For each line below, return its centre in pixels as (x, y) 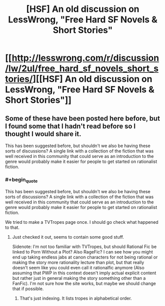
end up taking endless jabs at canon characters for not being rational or (85, 257)
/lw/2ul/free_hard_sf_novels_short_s (82, 69)
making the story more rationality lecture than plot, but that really (78, 262)
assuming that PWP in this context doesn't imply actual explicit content (84, 273)
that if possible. (28, 289)
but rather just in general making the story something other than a (79, 278)
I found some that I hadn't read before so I (70, 126)
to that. (12, 227)
